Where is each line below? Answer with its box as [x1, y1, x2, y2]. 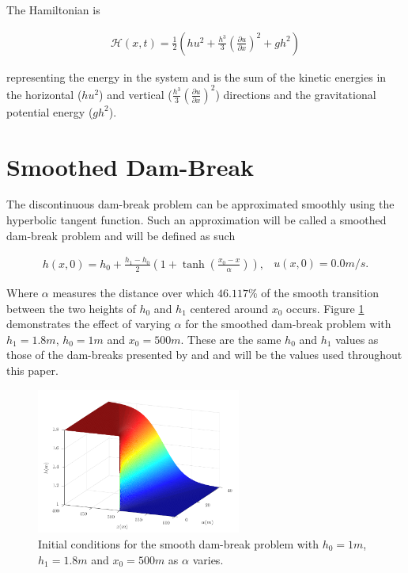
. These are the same [180, 330, 281, 347]
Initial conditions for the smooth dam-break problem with [38, 535, 319, 552]
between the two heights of [6, 300, 136, 316]
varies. [192, 551, 224, 567]
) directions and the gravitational [215, 86, 376, 102]
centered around [190, 300, 269, 316]
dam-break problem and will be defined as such [6, 227, 236, 243]
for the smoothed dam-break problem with [185, 315, 391, 332]
